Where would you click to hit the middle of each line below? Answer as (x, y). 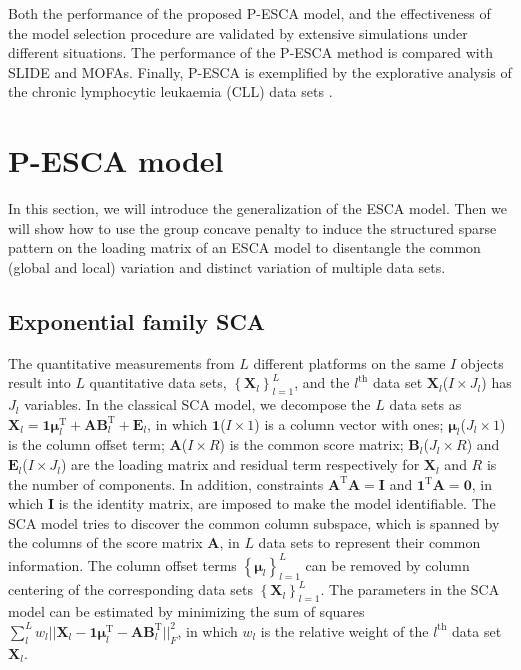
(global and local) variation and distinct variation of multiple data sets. (227, 266)
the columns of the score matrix (105, 542)
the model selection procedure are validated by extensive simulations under (238, 32)
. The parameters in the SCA (410, 589)
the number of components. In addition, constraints (166, 483)
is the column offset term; (86, 444)
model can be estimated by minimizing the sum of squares (186, 611)
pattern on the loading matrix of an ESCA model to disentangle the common (244, 247)
